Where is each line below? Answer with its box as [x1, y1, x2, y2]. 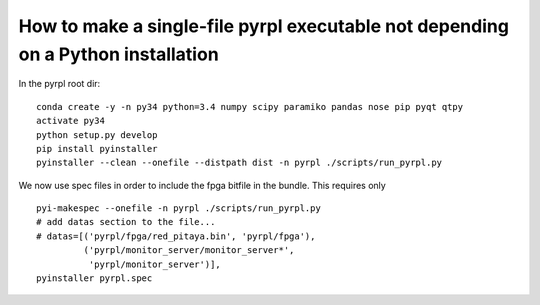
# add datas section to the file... [36, 216, 216, 228]
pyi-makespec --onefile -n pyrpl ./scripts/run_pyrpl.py [36, 203, 322, 214]
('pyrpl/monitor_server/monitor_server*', [83, 245, 295, 256]
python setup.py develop [36, 129, 158, 140]
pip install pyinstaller [36, 143, 158, 154]
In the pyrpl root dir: [18, 78, 101, 90]
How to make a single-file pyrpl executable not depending [18, 15, 510, 37]
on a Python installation [18, 43, 219, 65]
